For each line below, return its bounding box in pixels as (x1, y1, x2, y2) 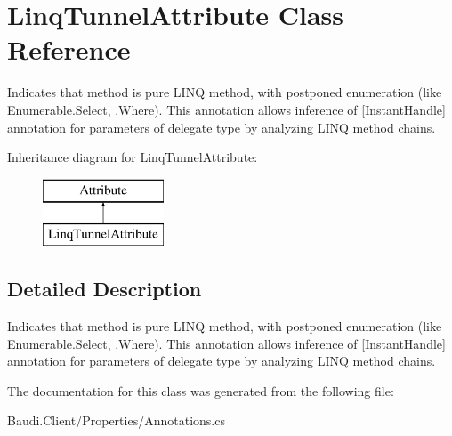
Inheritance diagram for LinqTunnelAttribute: (7, 148, 258, 166)
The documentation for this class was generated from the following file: (7, 381, 394, 400)
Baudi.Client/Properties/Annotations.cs (7, 411, 225, 430)
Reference (7, 31, 131, 68)
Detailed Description (7, 275, 202, 303)
